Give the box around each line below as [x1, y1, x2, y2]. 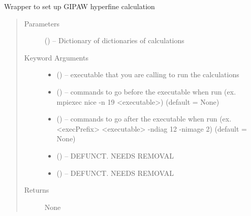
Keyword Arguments [24, 52, 88, 63]
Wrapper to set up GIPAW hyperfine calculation [4, 1, 155, 11]
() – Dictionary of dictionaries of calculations [44, 35, 184, 46]
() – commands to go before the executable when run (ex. [56, 86, 236, 97]
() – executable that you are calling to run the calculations [56, 69, 239, 80]
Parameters [24, 18, 59, 28]
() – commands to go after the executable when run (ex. [56, 113, 232, 124]
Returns [24, 184, 49, 195]
